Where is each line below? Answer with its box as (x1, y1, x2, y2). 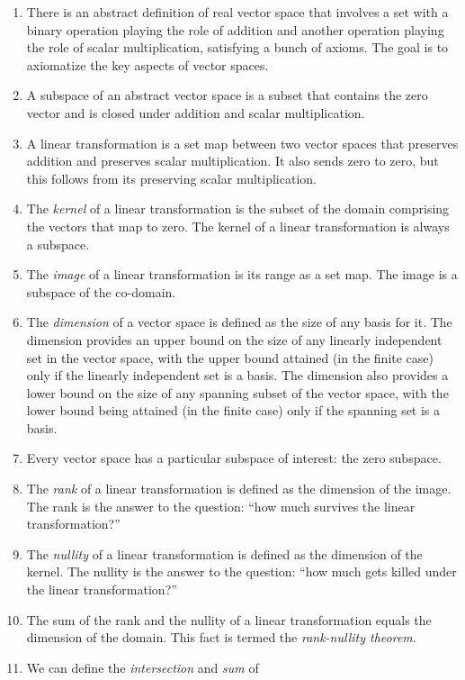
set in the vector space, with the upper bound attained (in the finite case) (26, 348, 434, 367)
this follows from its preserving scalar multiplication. (26, 168, 317, 187)
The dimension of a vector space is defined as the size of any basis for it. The (26, 313, 452, 331)
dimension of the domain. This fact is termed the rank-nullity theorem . (26, 628, 416, 647)
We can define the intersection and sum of (26, 657, 259, 676)
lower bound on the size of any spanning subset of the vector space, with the (26, 383, 449, 402)
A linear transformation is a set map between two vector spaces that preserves (26, 133, 459, 152)
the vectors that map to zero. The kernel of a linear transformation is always (26, 216, 450, 235)
